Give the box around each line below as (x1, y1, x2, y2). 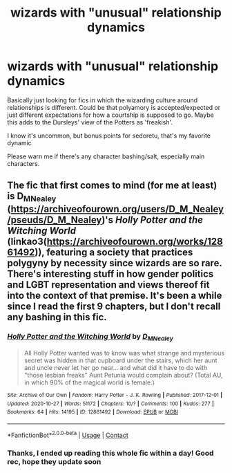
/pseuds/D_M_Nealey (7, 214, 102, 225)
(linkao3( (7, 235, 47, 247)
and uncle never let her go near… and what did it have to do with (23, 364, 208, 372)
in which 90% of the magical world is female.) (23, 378, 155, 387)
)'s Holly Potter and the (101, 214, 204, 225)
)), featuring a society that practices (34, 246, 193, 258)
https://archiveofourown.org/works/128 (46, 235, 223, 247)
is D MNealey (7, 190, 57, 204)
